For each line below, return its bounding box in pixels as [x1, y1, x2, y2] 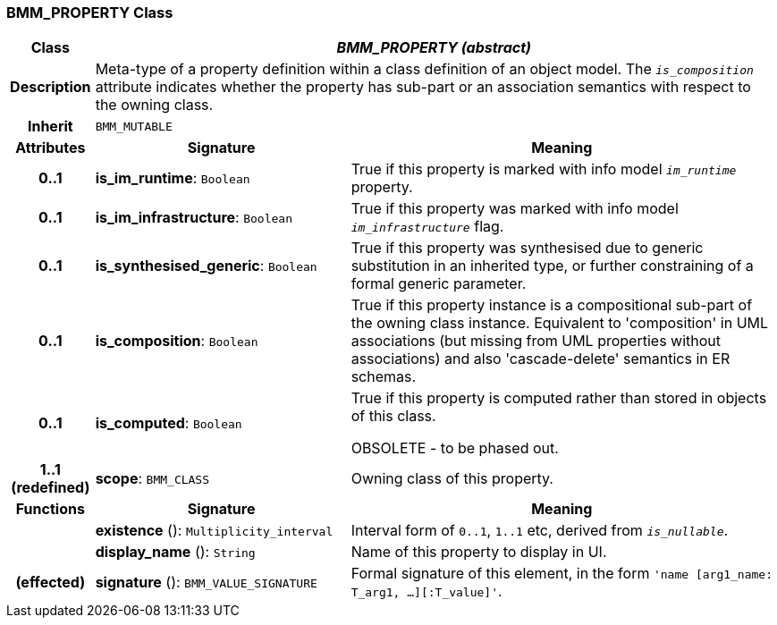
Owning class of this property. [350, 469, 553, 488]
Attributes [15, 139, 86, 157]
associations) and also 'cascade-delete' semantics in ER [350, 350, 731, 368]
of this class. [350, 407, 436, 426]
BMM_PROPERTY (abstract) [336, 38, 532, 57]
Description [10, 78, 91, 97]
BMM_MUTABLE [95, 119, 173, 133]
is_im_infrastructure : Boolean [95, 208, 292, 227]
